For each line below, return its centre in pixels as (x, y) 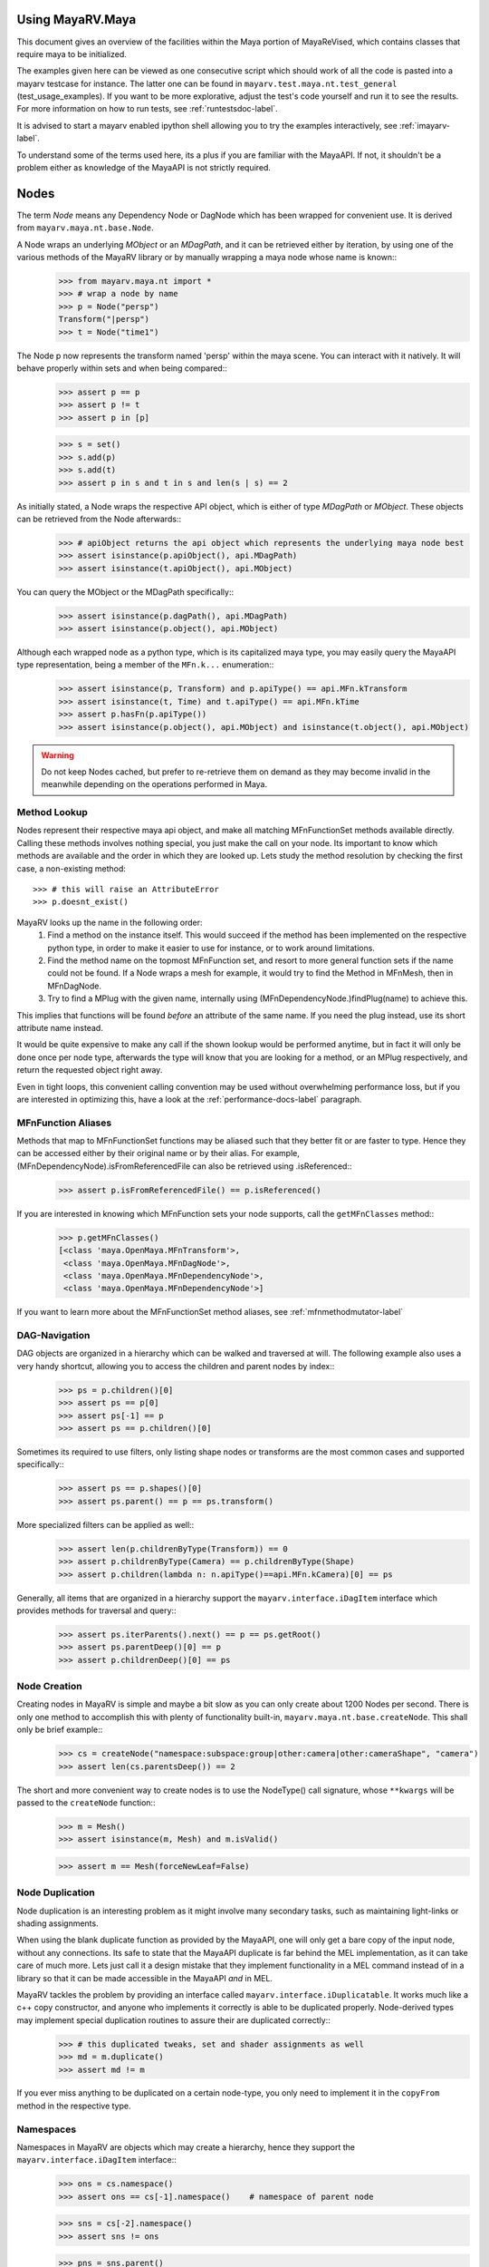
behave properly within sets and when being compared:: (122, 368)
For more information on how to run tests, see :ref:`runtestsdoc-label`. (147, 109)
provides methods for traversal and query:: (96, 1610)
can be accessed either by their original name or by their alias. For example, (158, 1153)
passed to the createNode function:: (86, 1802)
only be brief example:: (60, 1730)
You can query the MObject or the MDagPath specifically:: (125, 592)
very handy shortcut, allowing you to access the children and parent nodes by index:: (176, 1366)
